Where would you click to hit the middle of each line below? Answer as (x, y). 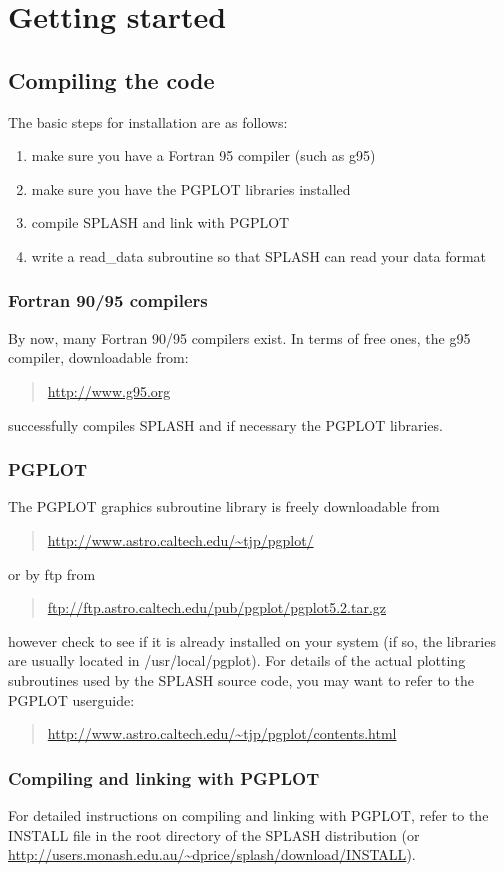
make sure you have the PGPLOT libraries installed (191, 188)
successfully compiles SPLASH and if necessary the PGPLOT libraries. (225, 424)
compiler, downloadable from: (98, 357)
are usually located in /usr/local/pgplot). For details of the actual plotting (237, 660)
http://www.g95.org (109, 390)
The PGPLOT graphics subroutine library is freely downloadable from (224, 506)
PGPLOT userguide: (71, 699)
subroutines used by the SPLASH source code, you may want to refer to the (241, 679)
